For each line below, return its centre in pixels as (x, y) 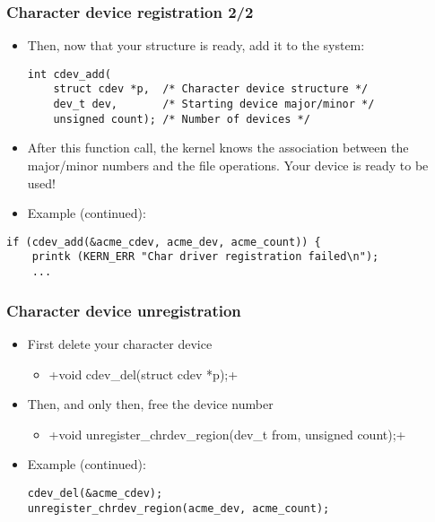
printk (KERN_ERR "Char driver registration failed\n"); (205, 257)
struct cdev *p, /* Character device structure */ (211, 89)
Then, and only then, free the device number (150, 404)
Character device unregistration (124, 310)
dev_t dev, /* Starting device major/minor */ (214, 104)
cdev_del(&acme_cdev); (95, 493)
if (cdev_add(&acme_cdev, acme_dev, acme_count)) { (164, 242)
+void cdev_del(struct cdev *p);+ (144, 374)
